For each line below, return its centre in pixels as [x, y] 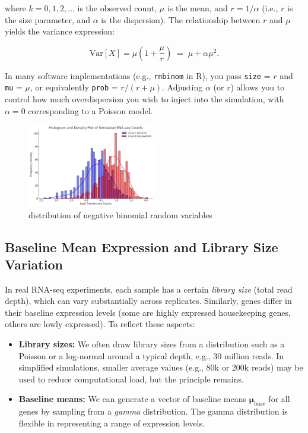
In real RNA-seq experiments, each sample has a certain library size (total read [149, 289]
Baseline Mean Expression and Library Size [142, 247]
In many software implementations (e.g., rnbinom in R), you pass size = [138, 75]
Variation [34, 264]
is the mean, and [197, 8]
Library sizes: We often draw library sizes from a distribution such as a [152, 344]
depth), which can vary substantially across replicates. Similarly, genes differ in [148, 301]
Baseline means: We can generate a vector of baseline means [133, 399]
